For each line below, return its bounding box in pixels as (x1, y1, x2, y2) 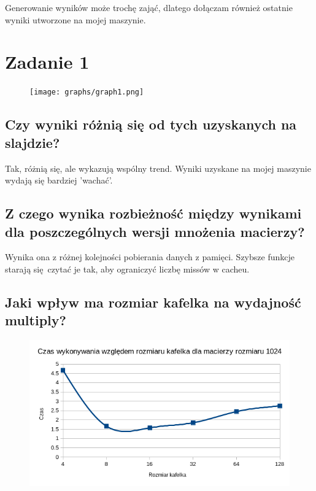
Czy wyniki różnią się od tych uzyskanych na (5, 115, 297, 134)
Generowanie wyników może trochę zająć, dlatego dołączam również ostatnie (5, 1, 293, 14)
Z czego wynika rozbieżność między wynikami (5, 204, 302, 223)
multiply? (5, 311, 66, 330)
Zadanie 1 (5, 49, 90, 74)
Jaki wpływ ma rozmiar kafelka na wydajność (5, 292, 301, 311)
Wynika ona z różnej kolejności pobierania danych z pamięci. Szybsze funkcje (5, 250, 295, 263)
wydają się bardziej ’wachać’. (5, 174, 113, 187)
